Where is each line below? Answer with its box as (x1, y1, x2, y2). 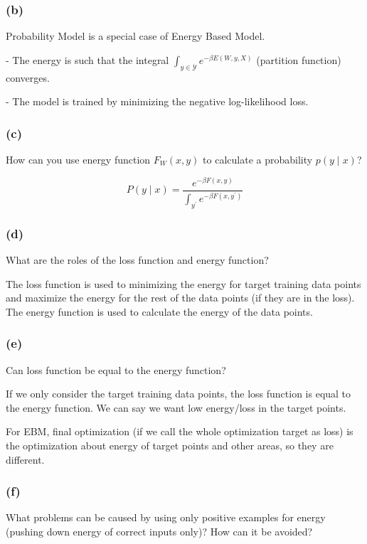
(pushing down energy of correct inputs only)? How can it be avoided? (6, 524, 313, 539)
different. (6, 452, 45, 466)
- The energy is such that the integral (6, 52, 169, 67)
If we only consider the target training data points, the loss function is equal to (6, 386, 351, 401)
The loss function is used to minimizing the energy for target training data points (6, 276, 361, 291)
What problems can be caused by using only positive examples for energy (6, 510, 326, 525)
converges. (6, 70, 50, 85)
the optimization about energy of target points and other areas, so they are (6, 438, 334, 453)
